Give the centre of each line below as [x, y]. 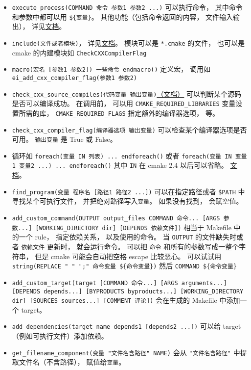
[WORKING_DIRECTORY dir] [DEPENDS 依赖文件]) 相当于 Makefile [133, 227]
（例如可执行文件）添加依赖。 [60, 336]
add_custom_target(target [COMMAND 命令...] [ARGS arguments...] [119, 283]
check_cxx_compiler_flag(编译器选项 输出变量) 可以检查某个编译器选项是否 [129, 129]
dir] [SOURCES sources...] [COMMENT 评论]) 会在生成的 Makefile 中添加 [126, 300]
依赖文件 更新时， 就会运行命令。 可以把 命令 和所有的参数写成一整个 [130, 246]
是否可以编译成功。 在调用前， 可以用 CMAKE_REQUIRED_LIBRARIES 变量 [124, 103]
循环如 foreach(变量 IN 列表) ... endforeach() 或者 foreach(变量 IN [122, 155]
